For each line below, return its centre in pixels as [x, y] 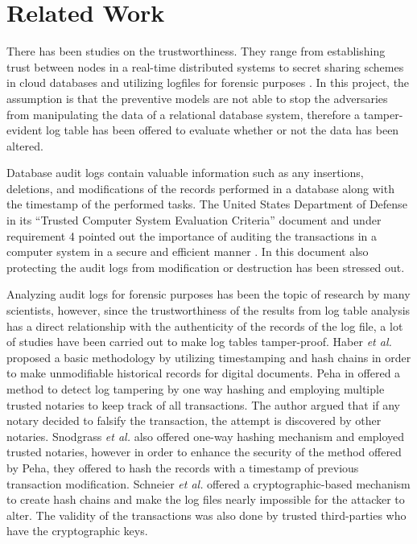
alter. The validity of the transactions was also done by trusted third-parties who [206, 515]
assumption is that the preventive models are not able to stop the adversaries [197, 98]
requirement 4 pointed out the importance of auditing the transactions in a [192, 235]
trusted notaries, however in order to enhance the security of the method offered [204, 452]
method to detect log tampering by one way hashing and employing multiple [196, 389]
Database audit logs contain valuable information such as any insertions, [185, 173]
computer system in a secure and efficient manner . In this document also [188, 251]
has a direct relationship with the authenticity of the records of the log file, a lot [205, 326]
